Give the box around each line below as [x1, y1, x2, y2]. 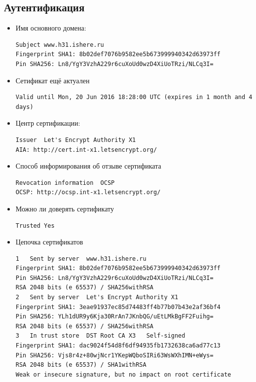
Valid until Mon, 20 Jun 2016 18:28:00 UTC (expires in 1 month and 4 [15, 94, 253, 101]
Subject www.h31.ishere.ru [15, 41, 104, 48]
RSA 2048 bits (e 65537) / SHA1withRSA [15, 361, 146, 369]
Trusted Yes [15, 222, 55, 229]
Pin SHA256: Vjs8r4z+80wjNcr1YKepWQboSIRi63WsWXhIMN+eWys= [15, 351, 214, 359]
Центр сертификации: [15, 118, 80, 128]
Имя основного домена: [15, 23, 86, 33]
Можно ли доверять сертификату [15, 203, 114, 213]
